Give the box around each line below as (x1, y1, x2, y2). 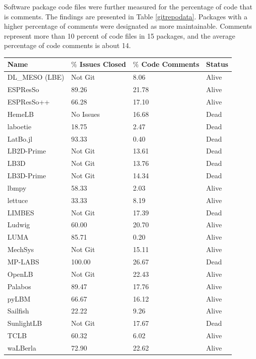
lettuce (7, 195, 28, 205)
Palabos (7, 281, 31, 291)
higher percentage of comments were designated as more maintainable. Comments (4, 21, 252, 31)
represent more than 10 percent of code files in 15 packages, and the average (4, 30, 236, 41)
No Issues (71, 108, 100, 119)
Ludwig (7, 219, 30, 230)
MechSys (7, 244, 34, 255)
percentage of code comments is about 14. (4, 40, 131, 51)
